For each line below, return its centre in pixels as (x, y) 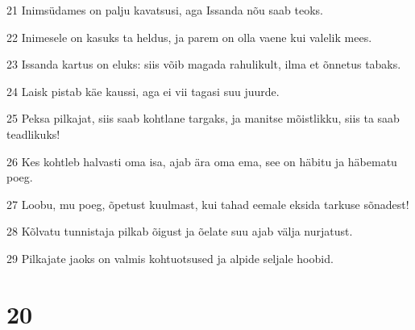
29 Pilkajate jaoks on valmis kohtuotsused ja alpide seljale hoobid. (170, 258)
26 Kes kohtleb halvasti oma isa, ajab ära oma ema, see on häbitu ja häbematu (202, 161)
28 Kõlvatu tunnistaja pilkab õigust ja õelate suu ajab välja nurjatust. (180, 231)
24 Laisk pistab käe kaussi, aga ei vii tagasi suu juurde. (143, 91)
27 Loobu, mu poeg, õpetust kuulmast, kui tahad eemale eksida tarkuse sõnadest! (208, 204)
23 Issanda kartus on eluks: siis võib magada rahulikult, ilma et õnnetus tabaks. (204, 64)
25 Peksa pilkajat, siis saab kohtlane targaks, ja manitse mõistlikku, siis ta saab (203, 118)
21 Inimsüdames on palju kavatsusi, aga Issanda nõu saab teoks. (165, 10)
